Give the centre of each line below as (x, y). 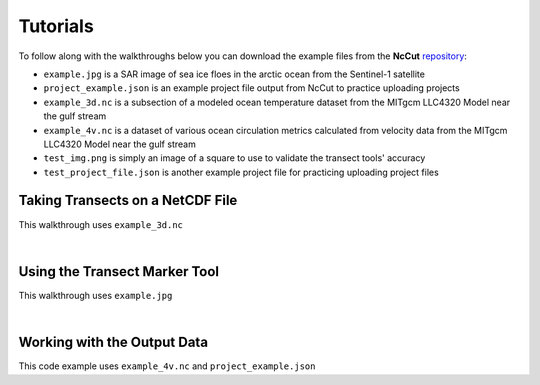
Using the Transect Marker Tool (119, 271)
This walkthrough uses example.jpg (95, 295)
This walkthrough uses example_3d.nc (101, 224)
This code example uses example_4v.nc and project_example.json (167, 366)
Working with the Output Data (113, 342)
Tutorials (56, 26)
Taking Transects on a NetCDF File (128, 200)
